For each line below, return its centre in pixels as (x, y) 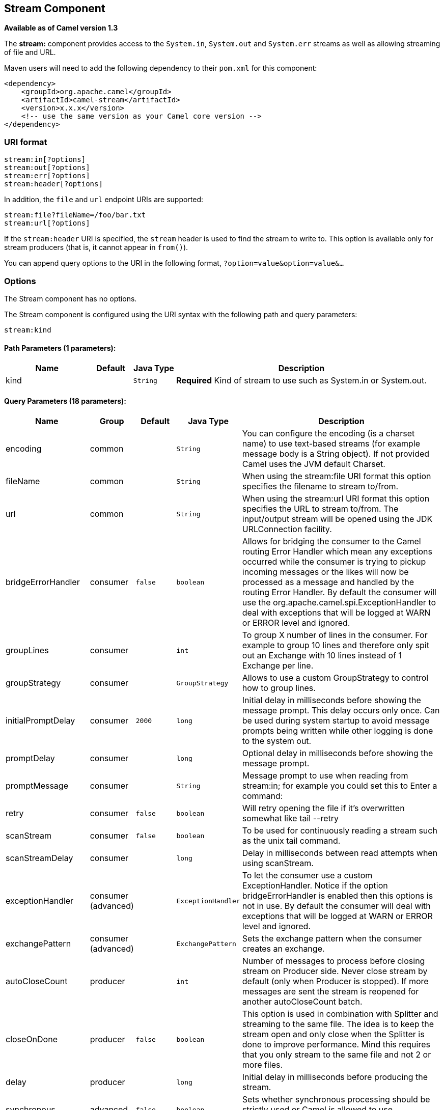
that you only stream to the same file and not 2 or (337, 1055)
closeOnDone (32, 1039)
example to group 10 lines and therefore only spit (336, 645)
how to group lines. (279, 688)
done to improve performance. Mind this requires (336, 1045)
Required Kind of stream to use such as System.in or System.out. (301, 381)
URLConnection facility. (287, 529)
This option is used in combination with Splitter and (340, 1014)
